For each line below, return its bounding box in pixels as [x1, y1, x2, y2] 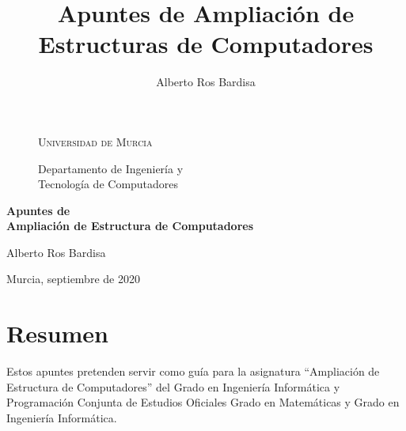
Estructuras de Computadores [38, 28, 374, 60]
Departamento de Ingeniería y [38, 160, 184, 176]
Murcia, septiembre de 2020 [6, 270, 140, 287]
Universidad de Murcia [38, 133, 153, 149]
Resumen [6, 317, 108, 350]
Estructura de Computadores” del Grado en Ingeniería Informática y [6, 378, 340, 395]
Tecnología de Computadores [38, 176, 179, 192]
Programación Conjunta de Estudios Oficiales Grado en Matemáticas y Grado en [6, 394, 400, 410]
